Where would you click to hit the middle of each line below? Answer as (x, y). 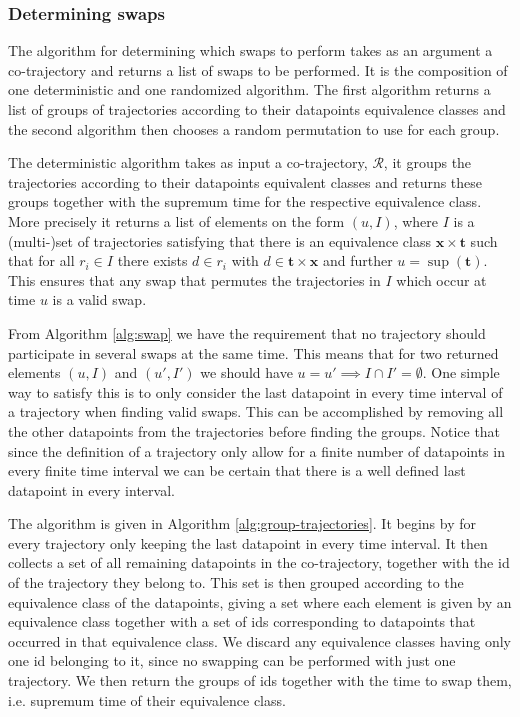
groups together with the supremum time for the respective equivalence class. (245, 201)
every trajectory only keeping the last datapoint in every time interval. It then (248, 542)
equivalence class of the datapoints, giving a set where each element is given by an (260, 601)
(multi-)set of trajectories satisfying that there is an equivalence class (219, 240)
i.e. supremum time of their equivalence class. (147, 699)
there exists (152, 260)
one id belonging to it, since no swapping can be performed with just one (232, 660)
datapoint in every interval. (91, 489)
